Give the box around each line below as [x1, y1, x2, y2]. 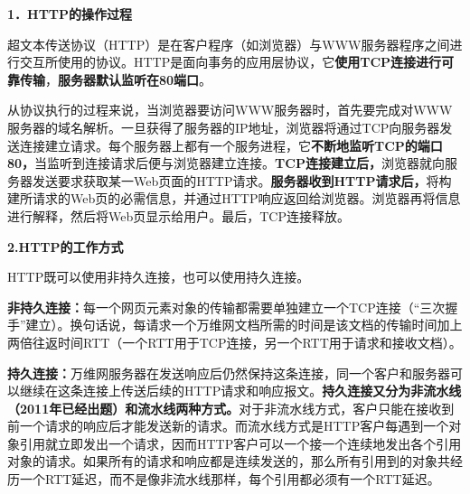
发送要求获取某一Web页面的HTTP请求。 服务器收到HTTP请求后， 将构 [32, 171, 452, 190]
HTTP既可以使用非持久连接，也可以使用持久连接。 [7, 267, 310, 286]
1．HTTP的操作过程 [7, 5, 133, 23]
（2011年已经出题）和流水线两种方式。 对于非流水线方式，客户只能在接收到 [7, 398, 455, 417]
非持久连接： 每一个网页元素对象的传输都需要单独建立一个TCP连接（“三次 [7, 297, 446, 316]
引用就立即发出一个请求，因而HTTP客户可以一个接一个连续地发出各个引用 [19, 433, 462, 452]
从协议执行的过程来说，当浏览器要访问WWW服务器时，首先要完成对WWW [7, 100, 453, 119]
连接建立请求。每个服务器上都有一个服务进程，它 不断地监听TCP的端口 [19, 135, 443, 154]
